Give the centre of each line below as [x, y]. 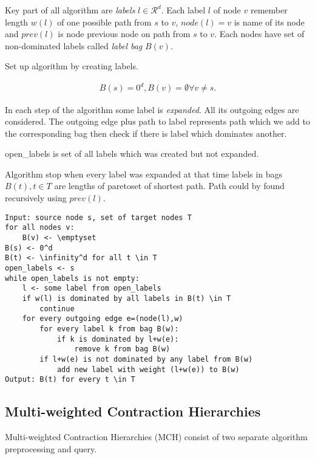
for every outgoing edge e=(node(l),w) [103, 319]
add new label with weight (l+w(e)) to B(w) [148, 369]
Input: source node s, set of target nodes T [98, 217]
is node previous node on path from [124, 34]
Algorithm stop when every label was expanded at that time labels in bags [144, 174]
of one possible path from [104, 22]
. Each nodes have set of [259, 34]
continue [57, 309]
